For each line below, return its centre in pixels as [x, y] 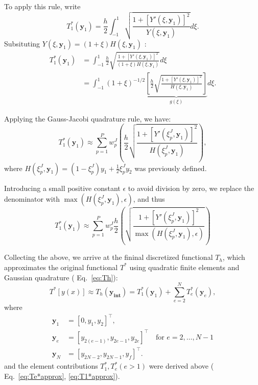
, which [234, 257]
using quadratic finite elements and [184, 267]
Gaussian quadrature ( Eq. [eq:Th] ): [61, 277]
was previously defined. [171, 168]
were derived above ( [181, 366]
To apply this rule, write [42, 6]
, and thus [149, 199]
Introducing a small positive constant [62, 188]
